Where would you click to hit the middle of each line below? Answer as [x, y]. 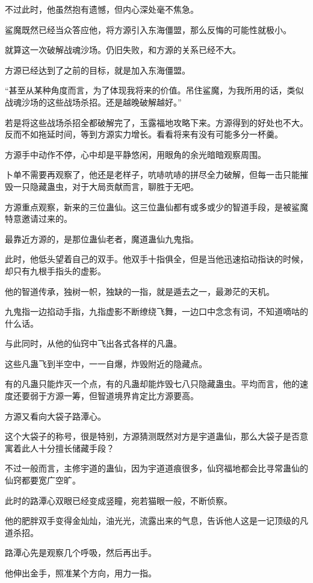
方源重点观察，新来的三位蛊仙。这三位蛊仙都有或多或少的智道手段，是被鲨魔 [156, 206]
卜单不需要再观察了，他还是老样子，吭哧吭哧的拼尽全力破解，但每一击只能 [152, 175]
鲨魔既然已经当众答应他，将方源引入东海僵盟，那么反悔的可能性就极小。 [148, 29]
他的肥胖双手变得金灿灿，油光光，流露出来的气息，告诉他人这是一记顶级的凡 [156, 521]
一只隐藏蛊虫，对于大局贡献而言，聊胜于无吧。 [106, 186]
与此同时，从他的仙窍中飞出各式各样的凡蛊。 [93, 343]
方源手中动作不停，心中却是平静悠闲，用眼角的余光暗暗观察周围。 [135, 154]
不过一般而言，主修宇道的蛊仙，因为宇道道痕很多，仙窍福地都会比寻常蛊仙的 [156, 468]
